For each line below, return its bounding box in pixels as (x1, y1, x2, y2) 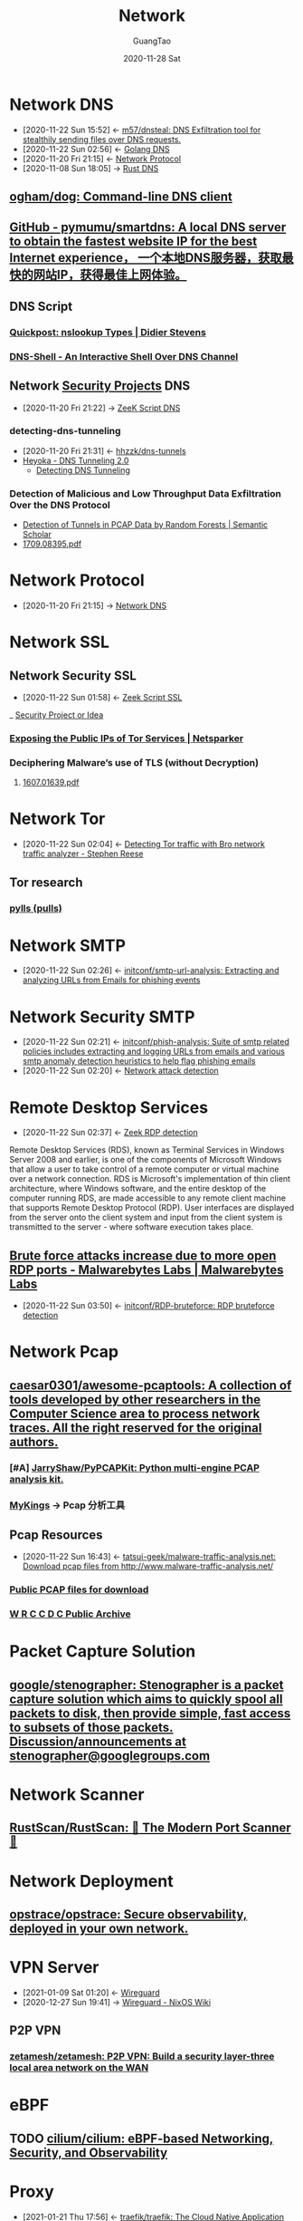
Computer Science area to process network (9, 1405, 260, 1421)
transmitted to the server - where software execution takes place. (9, 1222, 254, 1232)
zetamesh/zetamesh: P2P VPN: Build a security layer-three (9, 2050, 275, 2062)
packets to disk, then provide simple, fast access (9, 1705, 291, 1721)
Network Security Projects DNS (9, 378, 191, 394)
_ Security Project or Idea (9, 710, 104, 720)
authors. (9, 1434, 59, 1450)
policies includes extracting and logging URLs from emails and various (22, 1046, 285, 1057)
